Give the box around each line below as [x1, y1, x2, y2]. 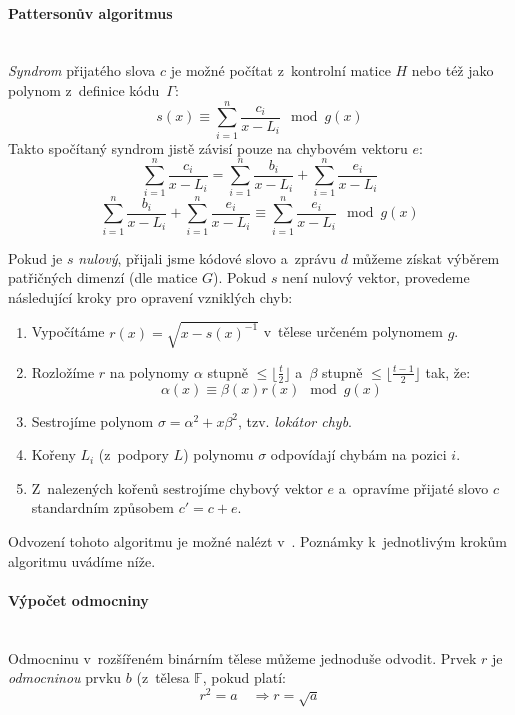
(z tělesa [136, 667, 190, 688]
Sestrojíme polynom [31, 410, 154, 431]
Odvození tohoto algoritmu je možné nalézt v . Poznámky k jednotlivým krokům [8, 531, 507, 552]
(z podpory [98, 444, 169, 465]
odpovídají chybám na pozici [270, 444, 447, 465]
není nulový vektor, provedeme [282, 267, 470, 288]
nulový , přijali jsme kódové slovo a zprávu [78, 247, 336, 268]
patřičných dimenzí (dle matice [8, 267, 198, 288]
